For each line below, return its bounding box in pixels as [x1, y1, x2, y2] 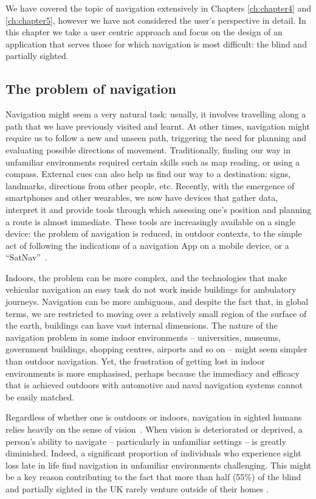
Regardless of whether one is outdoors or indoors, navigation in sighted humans [5, 411, 302, 424]
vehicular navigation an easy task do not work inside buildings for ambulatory [5, 283, 297, 296]
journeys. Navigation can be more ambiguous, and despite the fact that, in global [5, 295, 309, 308]
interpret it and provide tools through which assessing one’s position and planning [5, 203, 312, 215]
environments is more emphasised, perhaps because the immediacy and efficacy [5, 366, 300, 379]
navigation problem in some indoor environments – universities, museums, [5, 330, 281, 343]
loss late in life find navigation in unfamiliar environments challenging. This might [5, 458, 312, 471]
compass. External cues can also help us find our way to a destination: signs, [5, 167, 291, 180]
